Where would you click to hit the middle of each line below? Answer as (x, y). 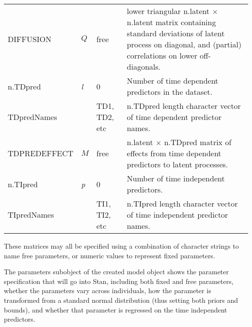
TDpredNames (32, 117)
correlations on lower (162, 55)
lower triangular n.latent (168, 11)
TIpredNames (31, 215)
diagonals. (144, 67)
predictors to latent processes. (177, 164)
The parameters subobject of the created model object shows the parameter (117, 272)
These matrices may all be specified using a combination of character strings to (121, 246)
